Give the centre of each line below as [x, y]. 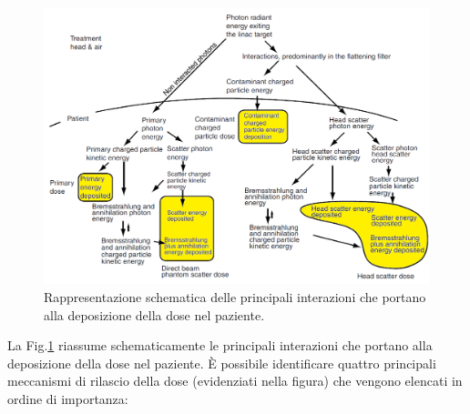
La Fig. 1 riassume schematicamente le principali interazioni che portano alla [220, 345]
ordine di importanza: [68, 398]
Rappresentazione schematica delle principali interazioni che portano [235, 296]
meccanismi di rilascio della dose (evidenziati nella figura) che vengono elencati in [235, 381]
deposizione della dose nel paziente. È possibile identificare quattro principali [222, 363]
